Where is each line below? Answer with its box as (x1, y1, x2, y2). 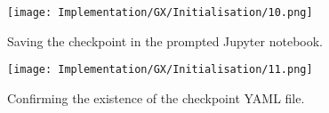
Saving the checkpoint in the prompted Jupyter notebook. (7, 31, 323, 50)
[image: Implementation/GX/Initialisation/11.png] (7, 63, 313, 77)
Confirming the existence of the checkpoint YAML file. (7, 88, 305, 107)
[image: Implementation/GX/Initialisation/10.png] (7, 6, 313, 19)
